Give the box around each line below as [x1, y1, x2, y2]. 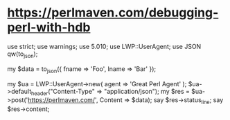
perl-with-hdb [7, 19, 91, 35]
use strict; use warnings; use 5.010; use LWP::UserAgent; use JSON [7, 42, 202, 50]
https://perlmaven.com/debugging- [7, 5, 219, 21]
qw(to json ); [7, 50, 38, 59]
